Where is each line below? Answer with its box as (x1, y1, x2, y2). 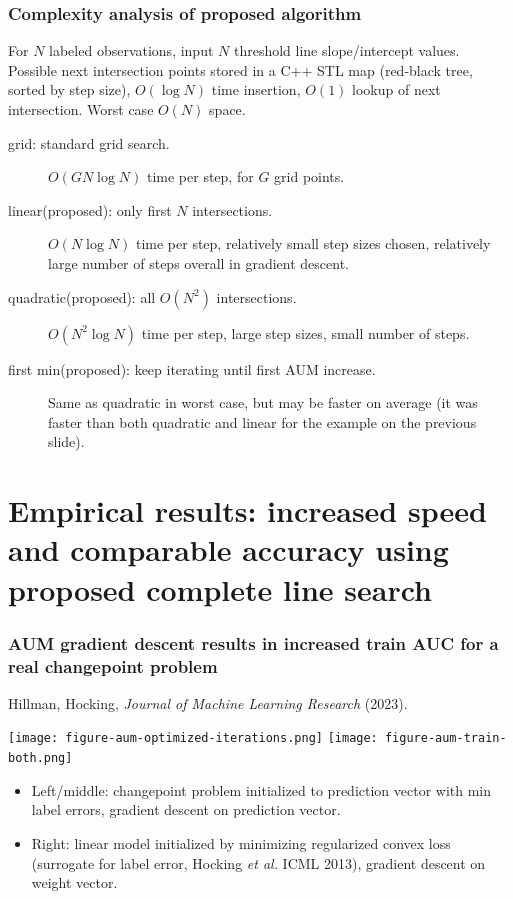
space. (209, 99, 246, 119)
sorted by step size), (8, 79, 131, 100)
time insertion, (211, 79, 301, 100)
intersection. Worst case (8, 99, 154, 119)
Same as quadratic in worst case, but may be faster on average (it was (48, 392, 478, 413)
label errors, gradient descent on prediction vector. (31, 799, 341, 820)
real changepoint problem (8, 653, 218, 678)
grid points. (274, 166, 345, 187)
